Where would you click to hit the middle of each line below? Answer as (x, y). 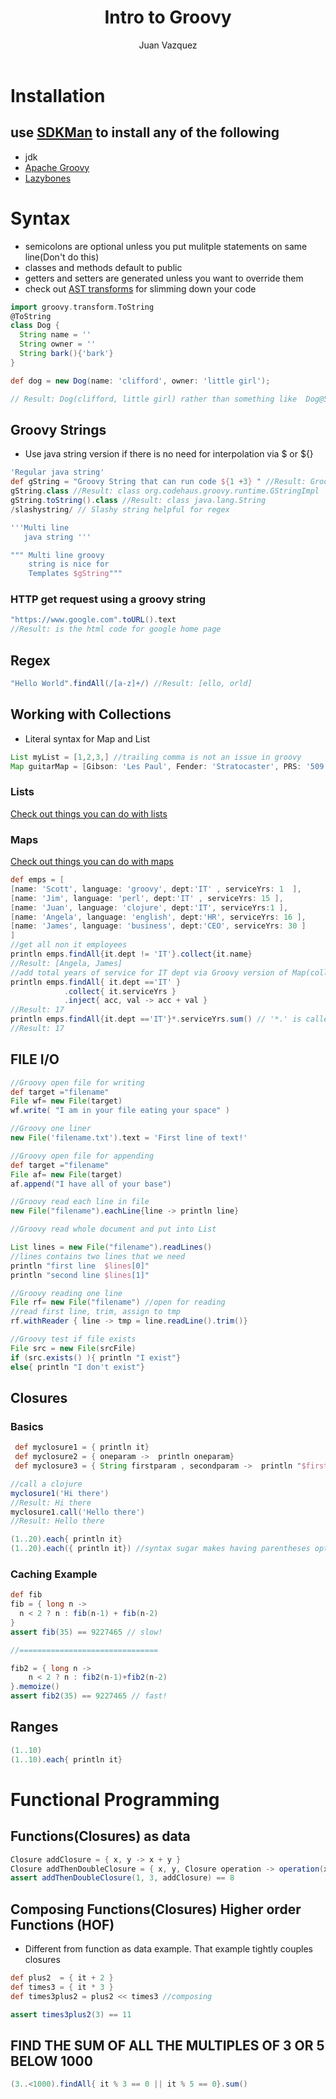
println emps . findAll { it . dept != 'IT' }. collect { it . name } (131, 954)
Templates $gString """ (75, 574)
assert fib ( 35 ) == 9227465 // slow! (86, 1632)
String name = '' (55, 335)
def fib (26, 1595)
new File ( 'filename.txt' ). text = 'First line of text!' (129, 1138)
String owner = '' (58, 344)
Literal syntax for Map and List (87, 738)
